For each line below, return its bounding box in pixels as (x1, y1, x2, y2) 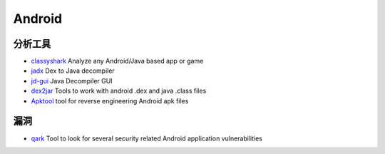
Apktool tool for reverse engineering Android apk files (31, 96, 189, 105)
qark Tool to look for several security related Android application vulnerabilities (31, 134, 263, 143)
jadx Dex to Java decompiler (31, 66, 115, 75)
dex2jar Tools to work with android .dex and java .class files (31, 86, 207, 96)
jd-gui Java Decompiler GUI (31, 76, 113, 85)
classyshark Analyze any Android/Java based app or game (31, 57, 204, 66)
